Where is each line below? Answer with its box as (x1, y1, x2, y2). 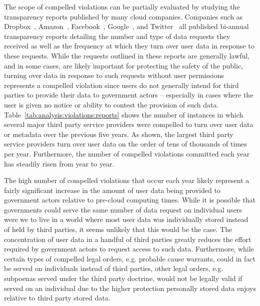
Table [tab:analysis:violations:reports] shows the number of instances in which (4, 109, 243, 119)
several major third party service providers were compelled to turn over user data (4, 119, 253, 129)
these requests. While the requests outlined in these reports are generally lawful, (4, 50, 250, 60)
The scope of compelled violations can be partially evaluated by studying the (4, 1, 240, 11)
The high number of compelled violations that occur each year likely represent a (4, 175, 249, 185)
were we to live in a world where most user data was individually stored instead (4, 214, 248, 224)
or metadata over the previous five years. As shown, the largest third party (4, 128, 233, 139)
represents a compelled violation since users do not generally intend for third (4, 79, 239, 90)
